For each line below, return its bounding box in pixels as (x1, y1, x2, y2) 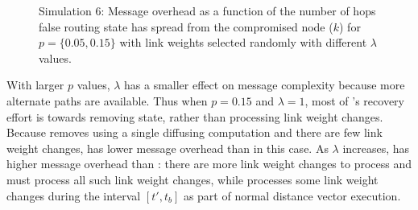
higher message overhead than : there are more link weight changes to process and (6, 155, 412, 172)
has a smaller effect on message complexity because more (124, 76, 405, 93)
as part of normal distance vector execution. (183, 187, 401, 204)
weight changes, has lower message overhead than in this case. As (6, 139, 329, 156)
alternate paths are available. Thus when (6, 92, 208, 109)
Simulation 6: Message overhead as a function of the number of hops (39, 2, 376, 19)
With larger (6, 76, 64, 93)
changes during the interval (6, 187, 141, 204)
